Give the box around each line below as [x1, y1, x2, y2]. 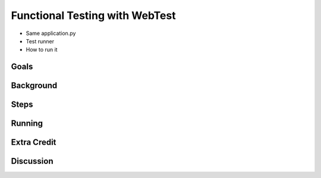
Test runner [26, 37, 55, 44]
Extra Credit [11, 137, 56, 148]
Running [11, 119, 43, 129]
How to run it [26, 46, 58, 53]
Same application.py [26, 30, 76, 37]
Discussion [11, 156, 53, 166]
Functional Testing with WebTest [11, 9, 176, 22]
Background [11, 81, 58, 91]
